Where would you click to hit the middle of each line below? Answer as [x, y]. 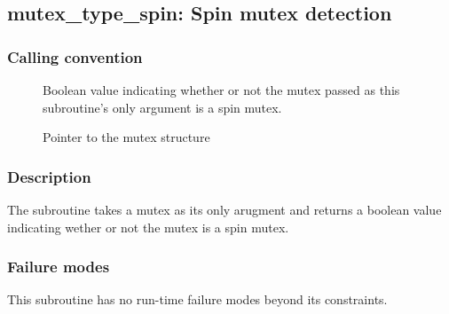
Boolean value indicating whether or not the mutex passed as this [221, 90]
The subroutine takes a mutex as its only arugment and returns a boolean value [224, 209]
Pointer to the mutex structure [126, 137]
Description [49, 176]
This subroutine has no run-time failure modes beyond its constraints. [197, 299]
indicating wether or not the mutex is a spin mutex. [148, 227]
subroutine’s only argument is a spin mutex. [162, 107]
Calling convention [75, 56]
